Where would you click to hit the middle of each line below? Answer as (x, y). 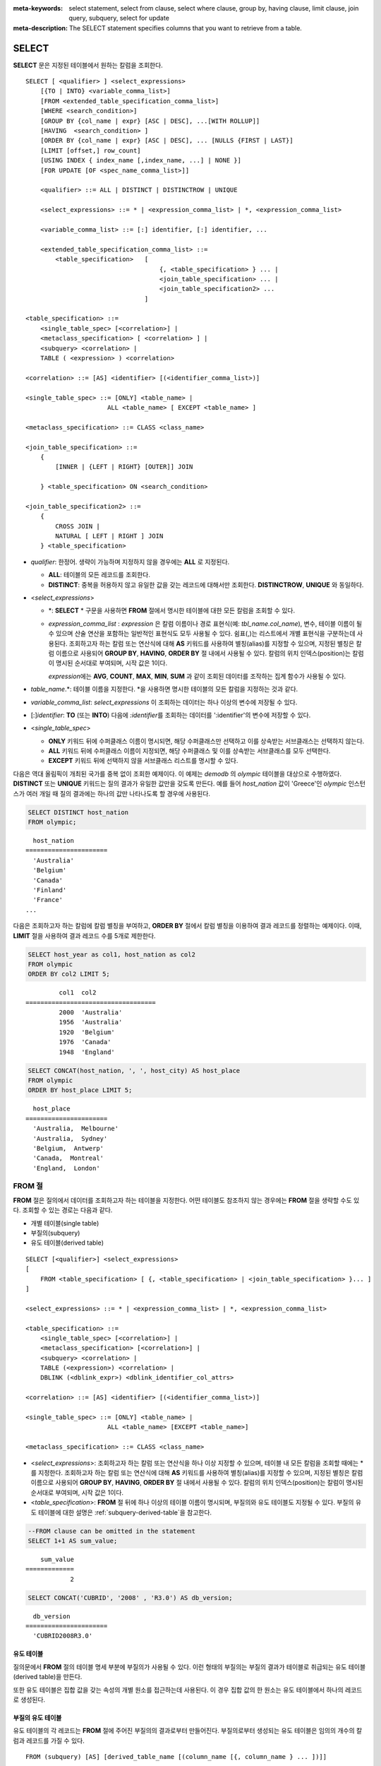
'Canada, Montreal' (68, 1158)
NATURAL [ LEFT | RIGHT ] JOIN (109, 536)
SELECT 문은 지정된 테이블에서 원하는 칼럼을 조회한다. (88, 65)
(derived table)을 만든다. (48, 1677)
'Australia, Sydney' (70, 1138)
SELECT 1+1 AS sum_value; (73, 1541)
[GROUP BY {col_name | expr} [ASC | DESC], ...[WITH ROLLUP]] (150, 121)
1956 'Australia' (91, 1022)
